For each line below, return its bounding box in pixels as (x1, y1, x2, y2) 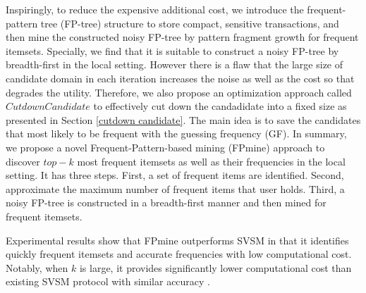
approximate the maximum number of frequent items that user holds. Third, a (6, 181, 345, 196)
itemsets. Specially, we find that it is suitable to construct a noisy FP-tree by (6, 43, 339, 58)
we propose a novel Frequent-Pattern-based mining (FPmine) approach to (6, 139, 325, 154)
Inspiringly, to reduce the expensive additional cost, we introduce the (6, 2, 304, 16)
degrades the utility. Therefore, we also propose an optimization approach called (6, 85, 352, 99)
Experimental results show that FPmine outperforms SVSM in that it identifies (6, 232, 349, 247)
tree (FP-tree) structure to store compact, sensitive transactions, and (40, 15, 339, 30)
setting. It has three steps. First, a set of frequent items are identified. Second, (6, 168, 344, 182)
